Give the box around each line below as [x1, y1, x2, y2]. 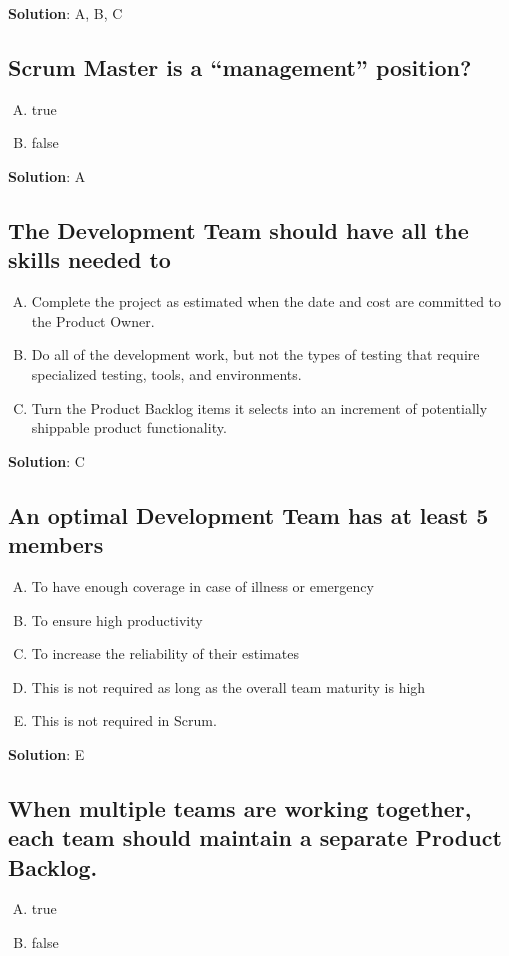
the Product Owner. [31, 310, 155, 331]
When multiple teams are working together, [8, 792, 472, 823]
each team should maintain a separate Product [8, 822, 502, 853]
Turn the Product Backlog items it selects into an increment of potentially [31, 397, 488, 418]
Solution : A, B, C [8, 3, 123, 23]
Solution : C [8, 450, 85, 471]
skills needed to [8, 244, 171, 275]
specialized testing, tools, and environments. [31, 363, 302, 384]
